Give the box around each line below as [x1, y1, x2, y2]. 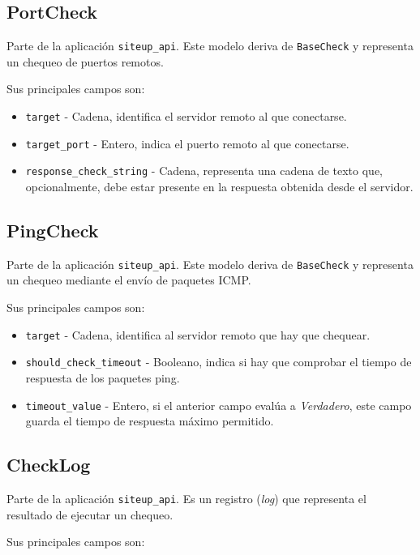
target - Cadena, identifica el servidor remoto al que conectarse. [25, 108, 347, 125]
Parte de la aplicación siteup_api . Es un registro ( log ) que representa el [6, 490, 366, 507]
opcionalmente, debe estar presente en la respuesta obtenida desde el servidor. [25, 178, 414, 195]
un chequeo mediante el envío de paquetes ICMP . [6, 271, 251, 288]
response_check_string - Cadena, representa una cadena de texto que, [25, 162, 383, 179]
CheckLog [6, 452, 91, 477]
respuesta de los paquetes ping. [25, 369, 180, 386]
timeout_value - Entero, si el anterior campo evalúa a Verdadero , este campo [25, 396, 412, 413]
